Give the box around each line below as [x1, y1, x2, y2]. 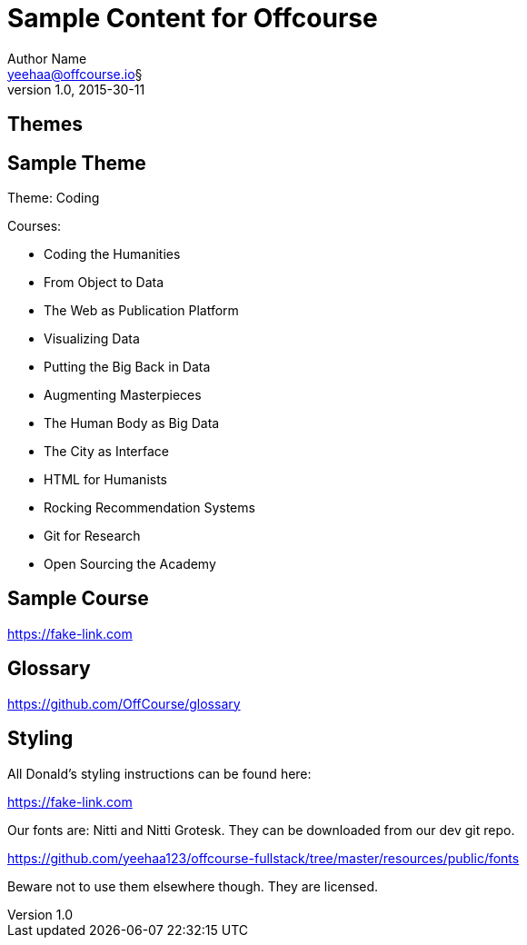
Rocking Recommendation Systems [44, 500, 255, 516]
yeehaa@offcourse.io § [7, 65, 143, 82]
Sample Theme [7, 151, 146, 174]
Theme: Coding [7, 190, 100, 206]
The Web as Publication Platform [44, 303, 239, 319]
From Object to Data [44, 274, 164, 291]
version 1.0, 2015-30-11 [7, 81, 145, 97]
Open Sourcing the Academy [44, 556, 216, 572]
